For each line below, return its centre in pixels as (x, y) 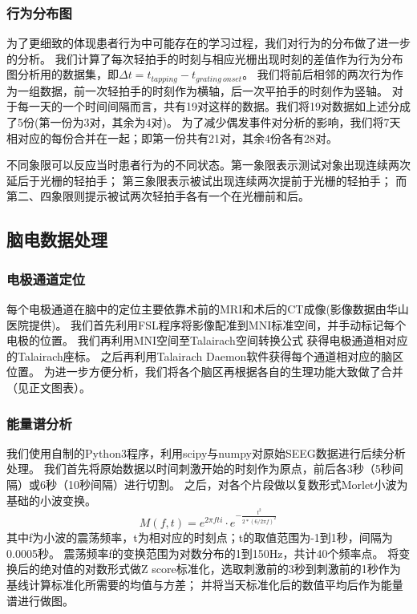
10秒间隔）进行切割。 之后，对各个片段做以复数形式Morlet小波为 (238, 484)
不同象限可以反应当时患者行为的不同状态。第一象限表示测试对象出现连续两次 (208, 165)
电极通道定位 (46, 279)
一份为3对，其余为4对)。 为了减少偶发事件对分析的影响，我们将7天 (225, 122)
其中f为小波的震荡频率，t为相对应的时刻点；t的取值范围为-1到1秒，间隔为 (200, 537)
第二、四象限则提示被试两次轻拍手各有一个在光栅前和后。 (158, 196)
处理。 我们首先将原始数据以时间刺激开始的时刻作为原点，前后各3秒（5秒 (199, 469)
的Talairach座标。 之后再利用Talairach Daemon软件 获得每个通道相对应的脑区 (205, 355)
